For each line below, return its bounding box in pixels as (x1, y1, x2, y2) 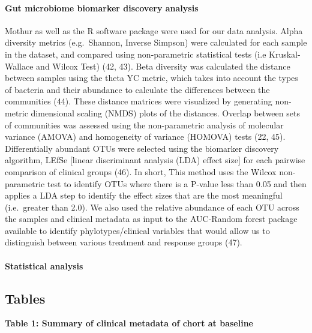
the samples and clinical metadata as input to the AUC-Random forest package (5, 212, 298, 225)
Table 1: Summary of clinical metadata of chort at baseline (5, 317, 253, 329)
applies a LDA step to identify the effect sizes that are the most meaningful (5, 189, 283, 202)
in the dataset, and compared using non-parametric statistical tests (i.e (5, 47, 266, 60)
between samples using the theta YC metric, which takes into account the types (5, 71, 298, 84)
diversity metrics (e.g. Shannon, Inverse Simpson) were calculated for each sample (5, 36, 307, 49)
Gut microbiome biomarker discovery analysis (5, 1, 199, 14)
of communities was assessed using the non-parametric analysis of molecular (5, 118, 284, 131)
